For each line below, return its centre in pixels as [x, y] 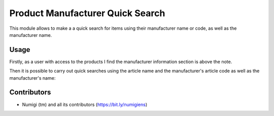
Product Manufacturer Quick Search [87, 13]
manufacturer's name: [32, 78]
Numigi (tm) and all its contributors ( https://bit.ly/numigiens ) [85, 104]
